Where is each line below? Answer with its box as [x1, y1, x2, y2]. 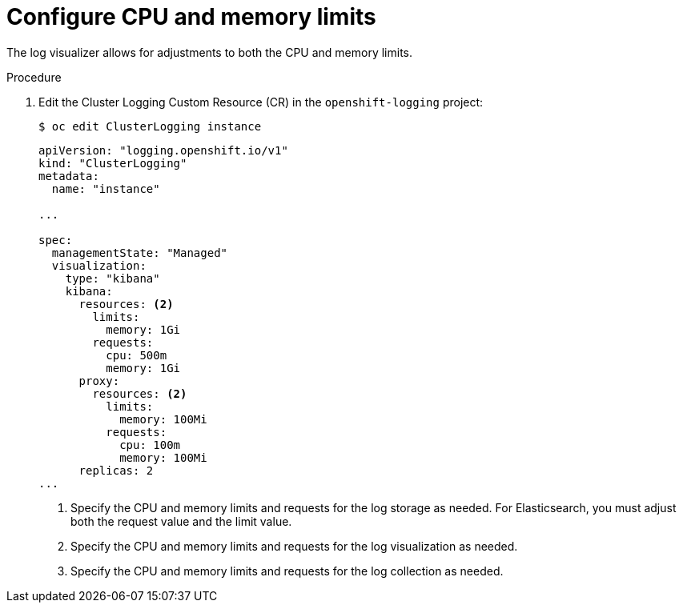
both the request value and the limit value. [70, 514, 292, 528]
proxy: [78, 374, 120, 387]
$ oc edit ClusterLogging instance [38, 119, 262, 133]
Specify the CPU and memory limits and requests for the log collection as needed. [70, 563, 504, 578]
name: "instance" [51, 182, 160, 195]
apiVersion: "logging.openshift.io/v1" [38, 143, 288, 157]
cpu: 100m [119, 438, 181, 451]
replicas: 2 [78, 463, 154, 477]
